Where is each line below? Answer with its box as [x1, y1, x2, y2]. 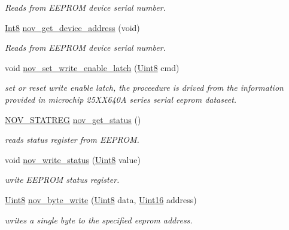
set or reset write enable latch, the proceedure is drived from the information [5, 81, 284, 94]
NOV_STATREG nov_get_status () [5, 113, 141, 125]
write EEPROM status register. [5, 173, 120, 186]
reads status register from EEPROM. [5, 133, 139, 146]
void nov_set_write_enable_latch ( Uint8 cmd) [5, 61, 180, 73]
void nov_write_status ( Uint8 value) [5, 153, 141, 165]
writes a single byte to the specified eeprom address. [5, 213, 193, 226]
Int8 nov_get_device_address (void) [5, 21, 140, 33]
